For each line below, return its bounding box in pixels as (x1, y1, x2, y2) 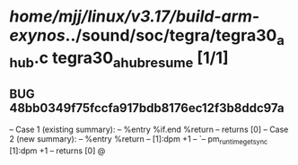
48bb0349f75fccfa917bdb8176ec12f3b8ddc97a (9, 100, 285, 116)
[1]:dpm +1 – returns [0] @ (9, 145, 106, 156)
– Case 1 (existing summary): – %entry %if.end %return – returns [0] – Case (9, 124, 289, 135)
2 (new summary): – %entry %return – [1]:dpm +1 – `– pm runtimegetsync (9, 134, 268, 146)
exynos (9, 25, 66, 46)
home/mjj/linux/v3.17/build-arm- (9, 6, 260, 27)
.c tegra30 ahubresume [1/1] (33, 48, 229, 71)
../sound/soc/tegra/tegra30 (65, 25, 277, 46)
